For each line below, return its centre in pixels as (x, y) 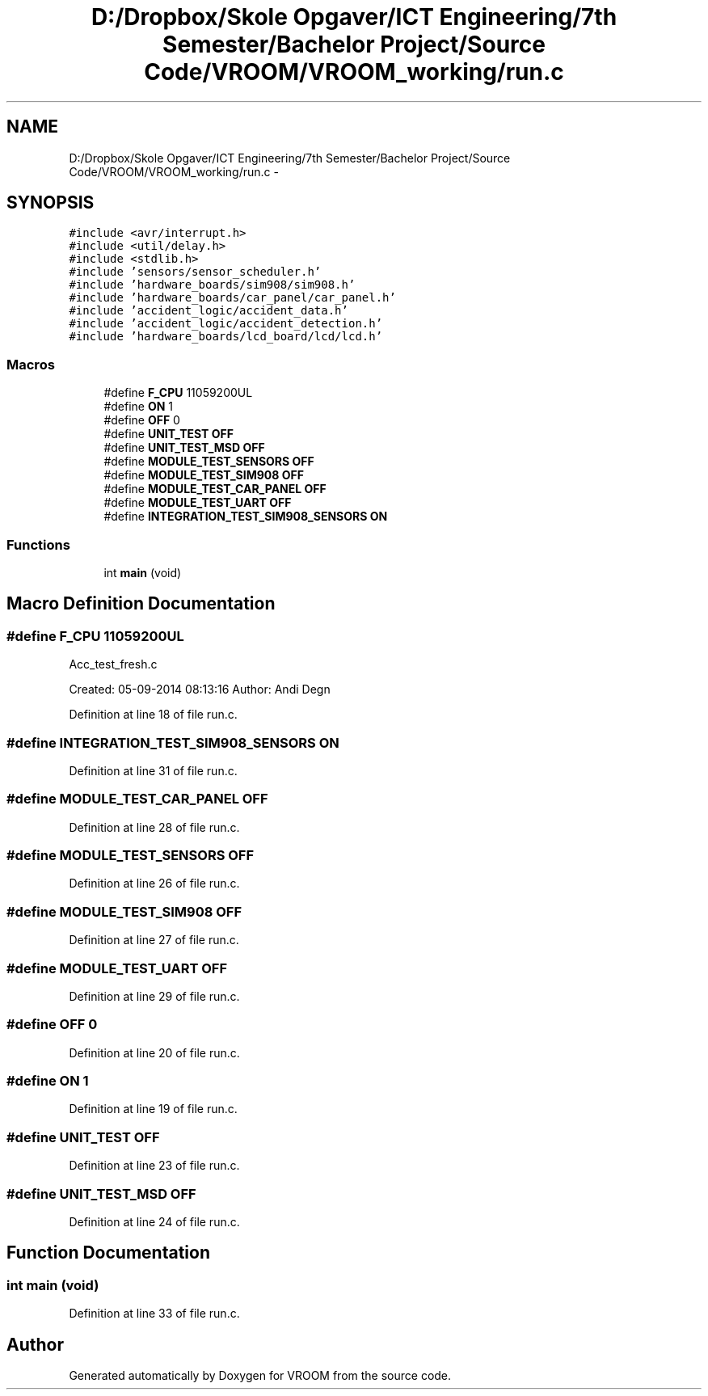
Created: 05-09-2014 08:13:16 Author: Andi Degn (200, 690)
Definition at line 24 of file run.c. (154, 1221)
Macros (31, 364)
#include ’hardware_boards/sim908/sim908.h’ (212, 285)
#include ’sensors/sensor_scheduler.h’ (195, 272)
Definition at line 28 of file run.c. (154, 827)
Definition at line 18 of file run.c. (153, 715)
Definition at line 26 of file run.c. (154, 884)
